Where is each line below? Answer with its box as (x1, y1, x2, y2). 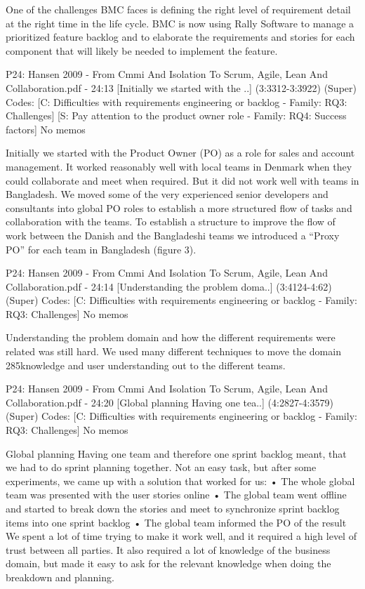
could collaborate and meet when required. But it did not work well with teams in (6, 173, 359, 187)
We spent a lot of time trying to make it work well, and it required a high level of (6, 529, 357, 543)
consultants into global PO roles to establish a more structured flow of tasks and (6, 200, 352, 215)
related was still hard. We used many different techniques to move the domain (6, 344, 341, 359)
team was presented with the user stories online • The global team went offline (6, 487, 347, 502)
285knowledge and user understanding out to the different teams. (6, 357, 286, 372)
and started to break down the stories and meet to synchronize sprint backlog (6, 501, 340, 515)
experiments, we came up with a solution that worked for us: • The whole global (6, 473, 355, 488)
